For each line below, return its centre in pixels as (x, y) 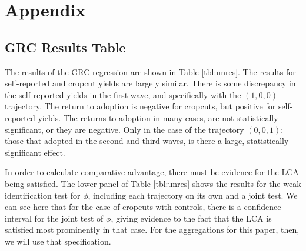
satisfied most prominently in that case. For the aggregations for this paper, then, (152, 230)
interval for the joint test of (54, 218)
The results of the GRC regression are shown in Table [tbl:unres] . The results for (150, 71)
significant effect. (35, 152)
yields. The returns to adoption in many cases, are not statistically (158, 117)
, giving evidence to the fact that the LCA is (191, 218)
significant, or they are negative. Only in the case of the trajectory (124, 129)
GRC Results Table (65, 47)
